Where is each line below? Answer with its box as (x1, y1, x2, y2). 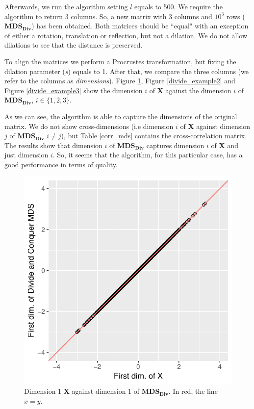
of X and (211, 140, 238, 150)
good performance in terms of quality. (4, 159, 118, 169)
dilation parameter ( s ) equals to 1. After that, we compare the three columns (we (4, 66, 249, 76)
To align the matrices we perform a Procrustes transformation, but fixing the (4, 56, 236, 66)
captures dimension (146, 140, 204, 150)
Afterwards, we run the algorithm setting (4, 1, 128, 11)
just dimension (4, 150, 49, 160)
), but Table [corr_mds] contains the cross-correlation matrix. (61, 130, 247, 141)
